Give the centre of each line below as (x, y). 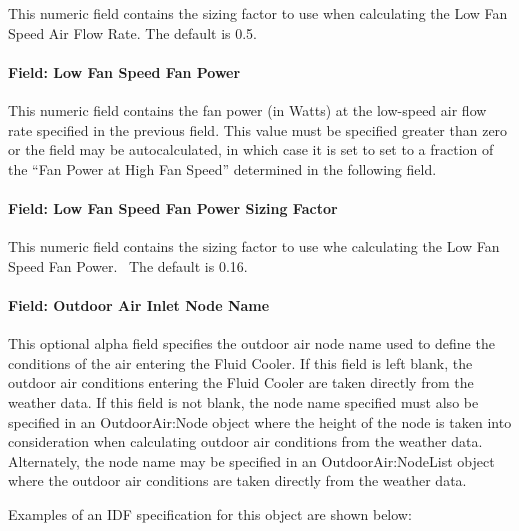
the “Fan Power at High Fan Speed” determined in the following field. (222, 168)
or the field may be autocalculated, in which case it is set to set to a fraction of (251, 149)
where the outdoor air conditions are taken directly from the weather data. (237, 480)
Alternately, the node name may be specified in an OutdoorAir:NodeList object (251, 460)
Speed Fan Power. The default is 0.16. (128, 265)
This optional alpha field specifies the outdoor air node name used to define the (251, 343)
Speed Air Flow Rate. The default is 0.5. (133, 32)
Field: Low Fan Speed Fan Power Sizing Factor (173, 207)
